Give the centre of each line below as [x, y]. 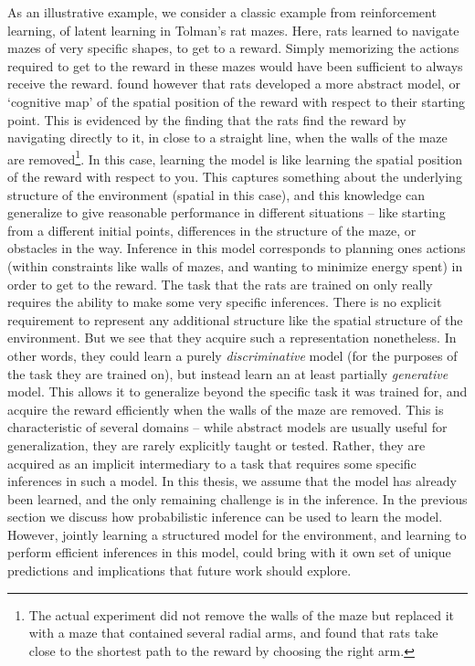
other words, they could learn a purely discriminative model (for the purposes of [232, 355]
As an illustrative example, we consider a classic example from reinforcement [222, 12]
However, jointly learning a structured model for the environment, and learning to [237, 534]
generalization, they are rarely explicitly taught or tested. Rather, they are [216, 444]
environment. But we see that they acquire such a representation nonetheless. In [232, 338]
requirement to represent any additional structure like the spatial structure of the [235, 319]
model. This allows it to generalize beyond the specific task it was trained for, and [237, 391]
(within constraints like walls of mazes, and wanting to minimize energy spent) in [235, 265]
